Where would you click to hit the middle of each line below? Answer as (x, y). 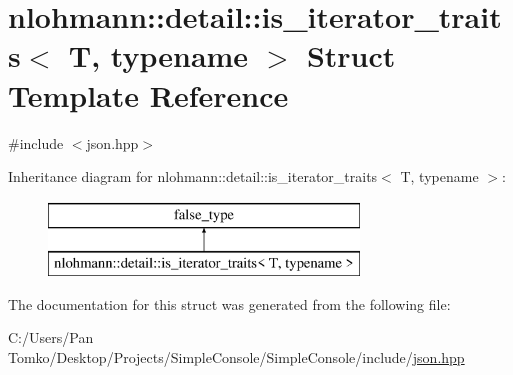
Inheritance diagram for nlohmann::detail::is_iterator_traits (193, 176)
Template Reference (148, 94)
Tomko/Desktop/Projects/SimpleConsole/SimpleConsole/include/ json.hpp (236, 357)
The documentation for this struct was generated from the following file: (229, 303)
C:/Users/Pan (51, 337)
